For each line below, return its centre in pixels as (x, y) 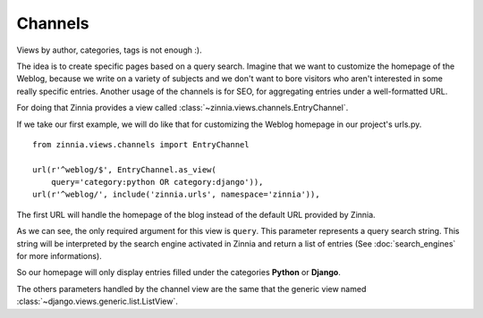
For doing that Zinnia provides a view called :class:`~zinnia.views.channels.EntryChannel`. (182, 108)
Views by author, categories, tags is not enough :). (109, 50)
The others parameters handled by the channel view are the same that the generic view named (191, 289)
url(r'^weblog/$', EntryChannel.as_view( (124, 169)
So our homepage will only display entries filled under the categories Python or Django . (179, 272)
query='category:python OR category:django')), (157, 182)
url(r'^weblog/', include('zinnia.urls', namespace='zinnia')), (177, 195)
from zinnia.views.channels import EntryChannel (141, 144)
